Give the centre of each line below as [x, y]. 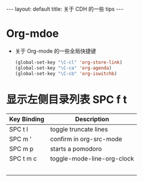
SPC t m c [23, 159]
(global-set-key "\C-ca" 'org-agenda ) [63, 68]
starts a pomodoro [76, 148]
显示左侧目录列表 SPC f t [67, 99]
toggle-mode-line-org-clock [92, 159]
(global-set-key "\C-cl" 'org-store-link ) [69, 62]
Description [92, 119]
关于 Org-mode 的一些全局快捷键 [55, 51]
